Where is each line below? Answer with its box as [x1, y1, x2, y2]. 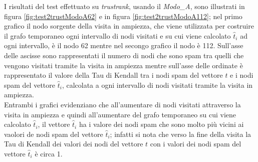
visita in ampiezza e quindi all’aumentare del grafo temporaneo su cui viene [4, 109, 236, 119]
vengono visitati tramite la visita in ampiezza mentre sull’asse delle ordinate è [4, 60, 243, 70]
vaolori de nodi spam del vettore [4, 128, 103, 139]
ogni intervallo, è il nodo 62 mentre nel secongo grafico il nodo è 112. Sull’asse [4, 40, 243, 51]
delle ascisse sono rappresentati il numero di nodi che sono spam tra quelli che [4, 50, 244, 60]
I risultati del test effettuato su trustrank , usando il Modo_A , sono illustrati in [4, 1, 245, 11]
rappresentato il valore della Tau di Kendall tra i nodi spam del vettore [4, 70, 223, 80]
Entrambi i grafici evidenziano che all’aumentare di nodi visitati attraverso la [4, 99, 241, 109]
